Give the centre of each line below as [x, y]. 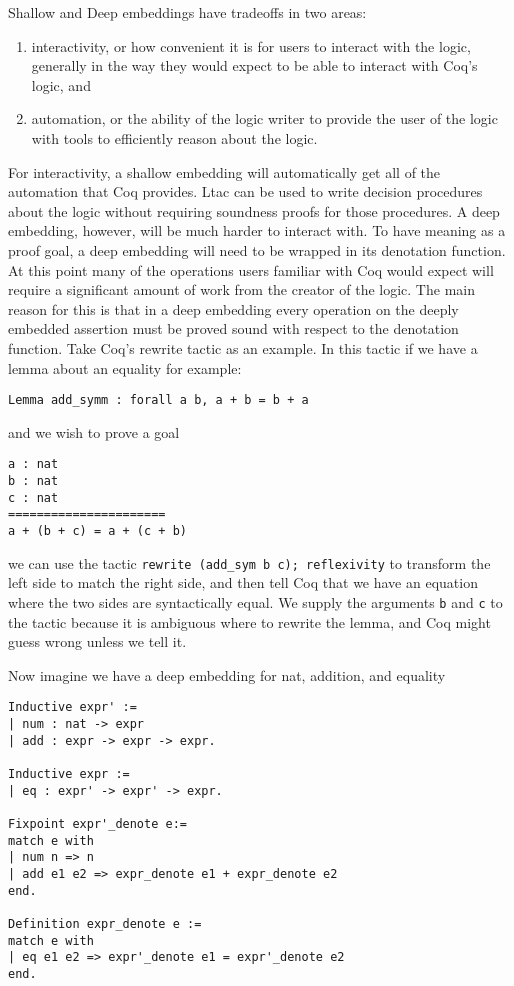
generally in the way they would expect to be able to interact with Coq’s [254, 65]
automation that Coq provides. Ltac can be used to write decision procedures [245, 191]
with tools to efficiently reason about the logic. [174, 137]
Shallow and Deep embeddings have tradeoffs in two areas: [187, 12]
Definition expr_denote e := [105, 923]
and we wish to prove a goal [94, 431]
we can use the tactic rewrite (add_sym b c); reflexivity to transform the [249, 562]
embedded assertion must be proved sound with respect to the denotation [233, 328]
